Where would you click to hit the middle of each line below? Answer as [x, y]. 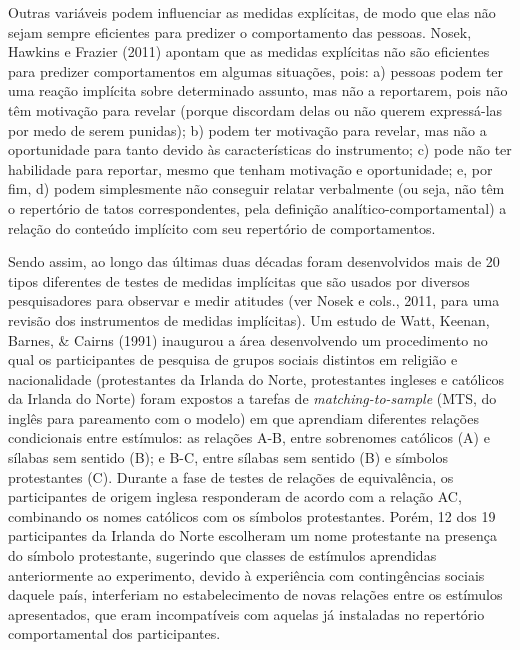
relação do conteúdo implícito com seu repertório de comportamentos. [222, 227]
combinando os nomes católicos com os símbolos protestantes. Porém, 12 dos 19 [252, 515]
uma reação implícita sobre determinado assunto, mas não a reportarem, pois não [258, 90]
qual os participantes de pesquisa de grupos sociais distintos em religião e [233, 359]
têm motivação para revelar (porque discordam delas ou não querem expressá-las [255, 109]
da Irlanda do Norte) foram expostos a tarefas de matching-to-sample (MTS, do [252, 398]
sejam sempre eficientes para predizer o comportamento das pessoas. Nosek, [240, 31]
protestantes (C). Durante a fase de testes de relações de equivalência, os [231, 476]
